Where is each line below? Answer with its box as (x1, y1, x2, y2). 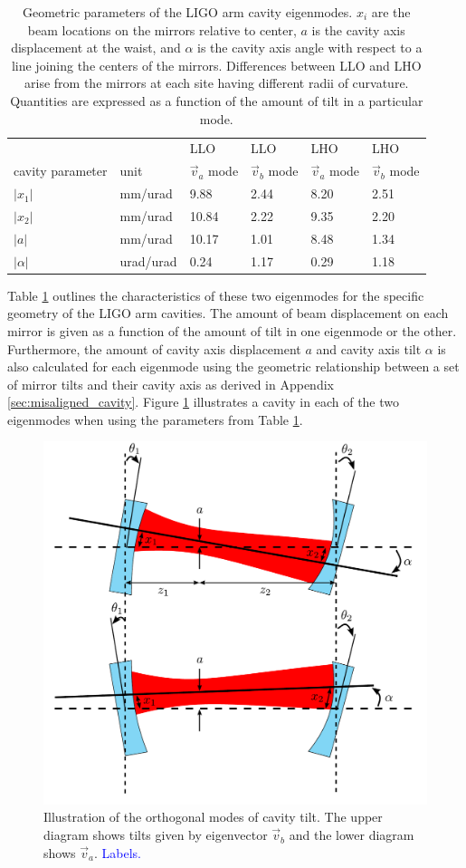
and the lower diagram (289, 825, 414, 844)
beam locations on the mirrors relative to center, (27, 20, 297, 39)
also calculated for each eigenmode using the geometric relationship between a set (7, 357, 460, 376)
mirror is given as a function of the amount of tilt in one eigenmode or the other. (7, 321, 457, 340)
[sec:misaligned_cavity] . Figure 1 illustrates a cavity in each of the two (7, 392, 400, 411)
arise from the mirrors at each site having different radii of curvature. (24, 73, 409, 92)
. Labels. (93, 843, 141, 862)
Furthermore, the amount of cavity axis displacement (7, 339, 301, 358)
